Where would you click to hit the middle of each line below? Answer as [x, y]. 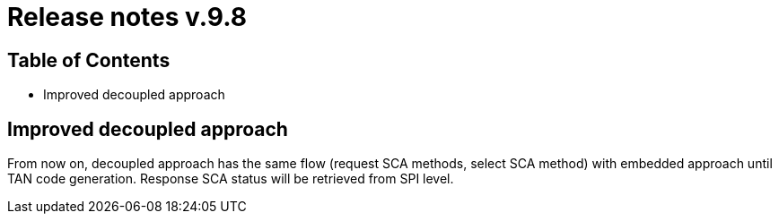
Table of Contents [89, 60]
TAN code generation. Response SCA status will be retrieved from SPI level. [231, 179]
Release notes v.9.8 [127, 17]
